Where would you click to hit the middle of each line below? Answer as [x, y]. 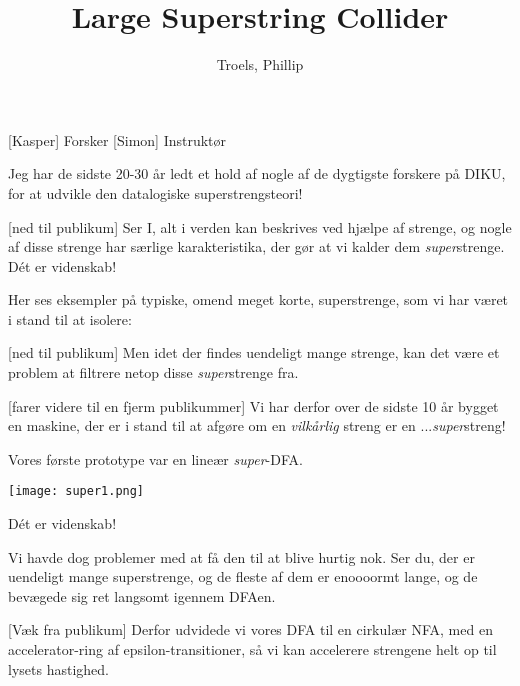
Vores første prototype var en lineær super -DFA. [155, 458]
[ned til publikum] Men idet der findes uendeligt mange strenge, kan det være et [254, 352]
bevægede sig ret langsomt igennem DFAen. [142, 595]
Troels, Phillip [260, 64]
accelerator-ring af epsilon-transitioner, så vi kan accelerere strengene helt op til [252, 649]
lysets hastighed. [58, 668]
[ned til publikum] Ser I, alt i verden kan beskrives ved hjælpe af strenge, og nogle [260, 226]
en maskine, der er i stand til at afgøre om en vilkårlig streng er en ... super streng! [257, 425]
